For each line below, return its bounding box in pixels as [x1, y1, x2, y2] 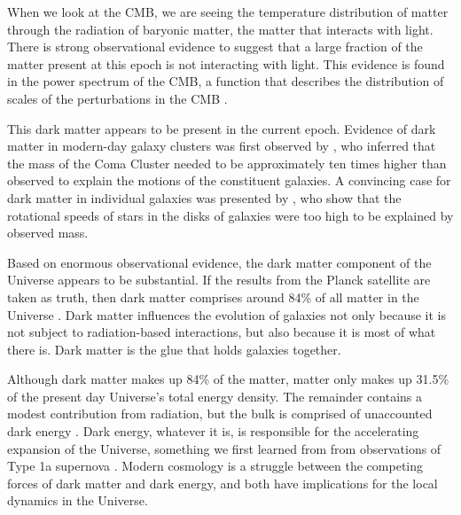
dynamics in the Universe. [7, 491, 148, 510]
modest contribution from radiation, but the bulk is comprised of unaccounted [7, 404, 433, 423]
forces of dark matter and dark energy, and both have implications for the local [7, 473, 438, 492]
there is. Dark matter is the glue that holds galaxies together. [7, 339, 341, 358]
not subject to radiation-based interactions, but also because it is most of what [7, 323, 436, 341]
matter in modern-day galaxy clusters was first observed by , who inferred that [7, 137, 436, 155]
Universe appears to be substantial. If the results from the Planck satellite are [7, 270, 431, 289]
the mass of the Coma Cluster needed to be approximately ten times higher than [7, 153, 447, 172]
